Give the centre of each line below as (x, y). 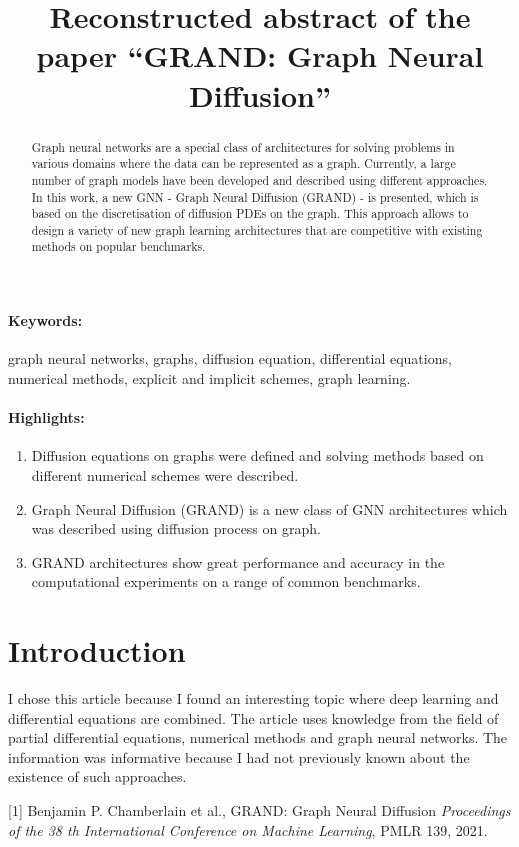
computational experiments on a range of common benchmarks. (226, 581)
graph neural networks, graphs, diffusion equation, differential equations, (230, 358)
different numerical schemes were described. (165, 474)
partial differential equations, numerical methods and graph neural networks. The (258, 737)
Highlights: (46, 417)
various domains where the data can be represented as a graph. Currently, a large (243, 163)
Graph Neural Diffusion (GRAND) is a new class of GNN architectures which (269, 508)
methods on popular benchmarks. (118, 246)
